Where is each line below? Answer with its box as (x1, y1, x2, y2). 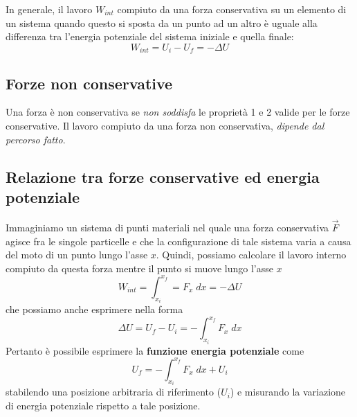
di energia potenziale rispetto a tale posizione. (6, 398, 201, 412)
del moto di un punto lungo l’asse (6, 247, 148, 262)
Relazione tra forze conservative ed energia (6, 166, 320, 187)
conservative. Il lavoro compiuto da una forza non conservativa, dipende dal (6, 118, 324, 133)
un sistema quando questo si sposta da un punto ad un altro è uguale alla (6, 15, 318, 30)
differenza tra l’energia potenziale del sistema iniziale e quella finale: (6, 29, 294, 44)
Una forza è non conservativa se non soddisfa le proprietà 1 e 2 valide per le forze (6, 105, 350, 119)
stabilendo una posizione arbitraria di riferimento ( (6, 384, 221, 399)
